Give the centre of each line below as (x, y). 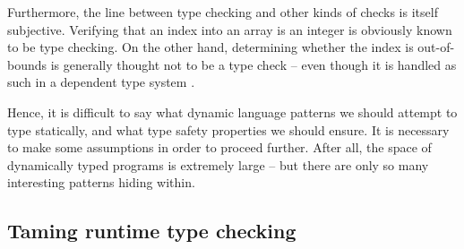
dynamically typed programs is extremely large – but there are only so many (218, 164)
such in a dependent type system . (101, 82)
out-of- (436, 47)
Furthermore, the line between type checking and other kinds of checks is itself (223, 12)
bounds (27, 64)
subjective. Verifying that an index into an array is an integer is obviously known (230, 29)
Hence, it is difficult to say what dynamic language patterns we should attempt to (232, 112)
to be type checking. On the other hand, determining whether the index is (211, 47)
